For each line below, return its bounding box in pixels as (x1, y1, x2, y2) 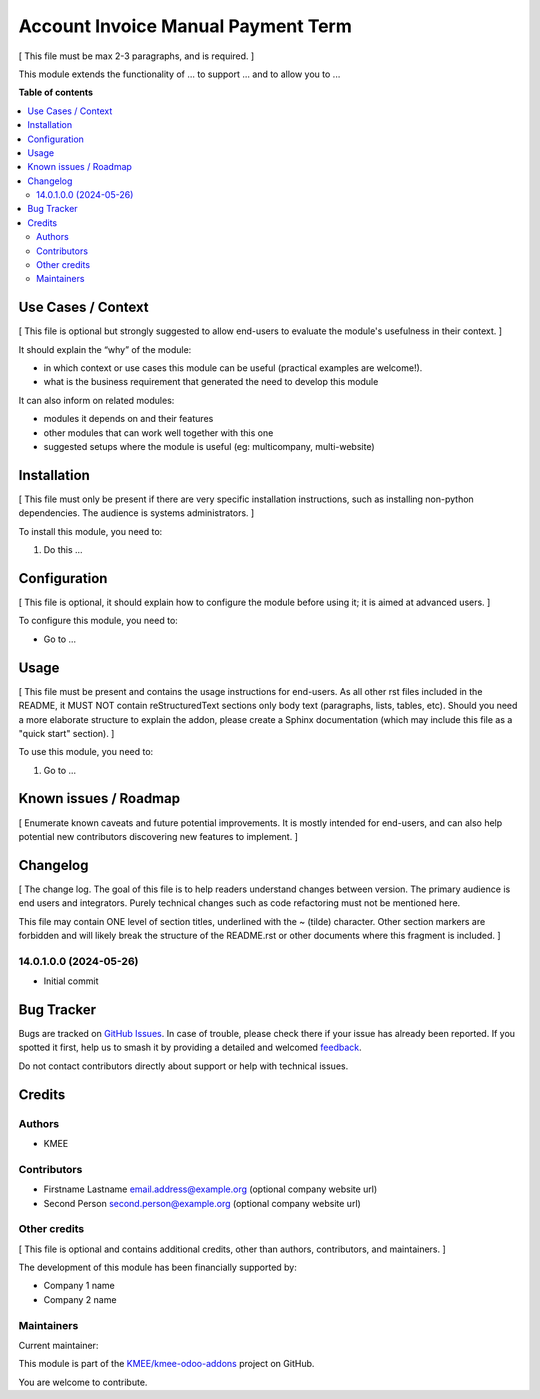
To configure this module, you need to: (18, 615, 179, 627)
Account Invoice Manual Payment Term (18, 15, 352, 37)
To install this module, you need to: (18, 525, 163, 537)
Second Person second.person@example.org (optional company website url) (43, 1197, 362, 1209)
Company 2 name (43, 1293, 117, 1305)
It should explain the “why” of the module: (18, 343, 192, 355)
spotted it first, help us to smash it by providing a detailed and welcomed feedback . (18, 1041, 362, 1054)
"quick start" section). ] (18, 727, 115, 739)
